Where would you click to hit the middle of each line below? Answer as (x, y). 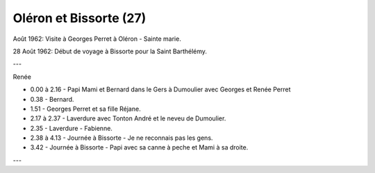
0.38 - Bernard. (52, 99)
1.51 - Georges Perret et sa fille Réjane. (86, 109)
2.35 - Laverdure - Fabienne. (71, 128)
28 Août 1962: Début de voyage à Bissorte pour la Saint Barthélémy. (110, 51)
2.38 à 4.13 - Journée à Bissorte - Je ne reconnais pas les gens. (122, 138)
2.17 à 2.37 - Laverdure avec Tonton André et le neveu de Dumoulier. (128, 118)
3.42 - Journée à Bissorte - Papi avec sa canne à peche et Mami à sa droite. (139, 147)
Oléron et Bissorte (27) (80, 18)
